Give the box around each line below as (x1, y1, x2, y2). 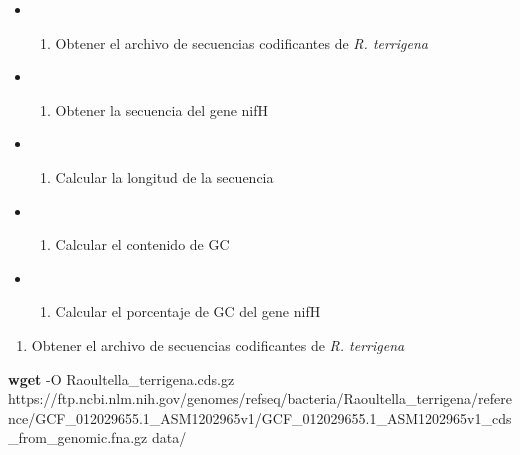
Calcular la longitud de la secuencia (55, 166, 274, 187)
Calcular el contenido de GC (55, 234, 230, 255)
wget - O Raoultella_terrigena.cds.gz (8, 368, 235, 389)
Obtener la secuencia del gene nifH (55, 99, 269, 120)
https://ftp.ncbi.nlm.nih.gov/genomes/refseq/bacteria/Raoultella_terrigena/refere (8, 388, 512, 409)
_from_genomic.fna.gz (8, 427, 148, 448)
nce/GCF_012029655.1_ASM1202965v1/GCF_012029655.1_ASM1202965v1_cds (8, 407, 512, 428)
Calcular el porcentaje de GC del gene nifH (55, 301, 321, 322)
